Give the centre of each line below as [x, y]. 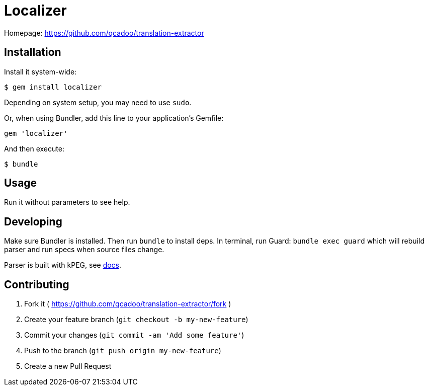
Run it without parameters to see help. [67, 202]
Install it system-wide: [40, 71]
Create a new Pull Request [68, 366]
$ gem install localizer [53, 87]
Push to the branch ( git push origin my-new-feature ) [123, 351]
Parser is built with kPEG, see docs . [63, 265]
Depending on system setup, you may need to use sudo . [98, 102]
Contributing [37, 284]
